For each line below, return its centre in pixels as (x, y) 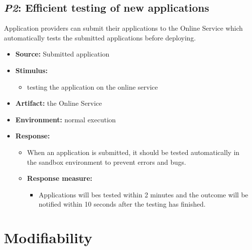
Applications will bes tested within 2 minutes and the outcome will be (144, 194)
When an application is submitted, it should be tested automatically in (133, 152)
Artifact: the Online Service (59, 103)
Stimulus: (31, 70)
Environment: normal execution (66, 119)
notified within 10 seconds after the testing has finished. (122, 204)
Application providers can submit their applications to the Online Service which (124, 28)
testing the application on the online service (92, 87)
